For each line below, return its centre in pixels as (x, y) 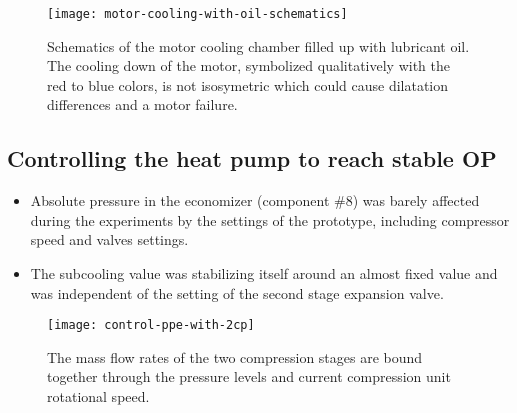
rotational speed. (98, 396)
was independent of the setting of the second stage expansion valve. (237, 292)
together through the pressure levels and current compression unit (249, 376)
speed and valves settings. (109, 239)
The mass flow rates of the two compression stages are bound (235, 356)
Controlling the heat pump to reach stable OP (252, 158)
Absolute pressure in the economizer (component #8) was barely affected (255, 200)
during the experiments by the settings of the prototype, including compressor (270, 219)
